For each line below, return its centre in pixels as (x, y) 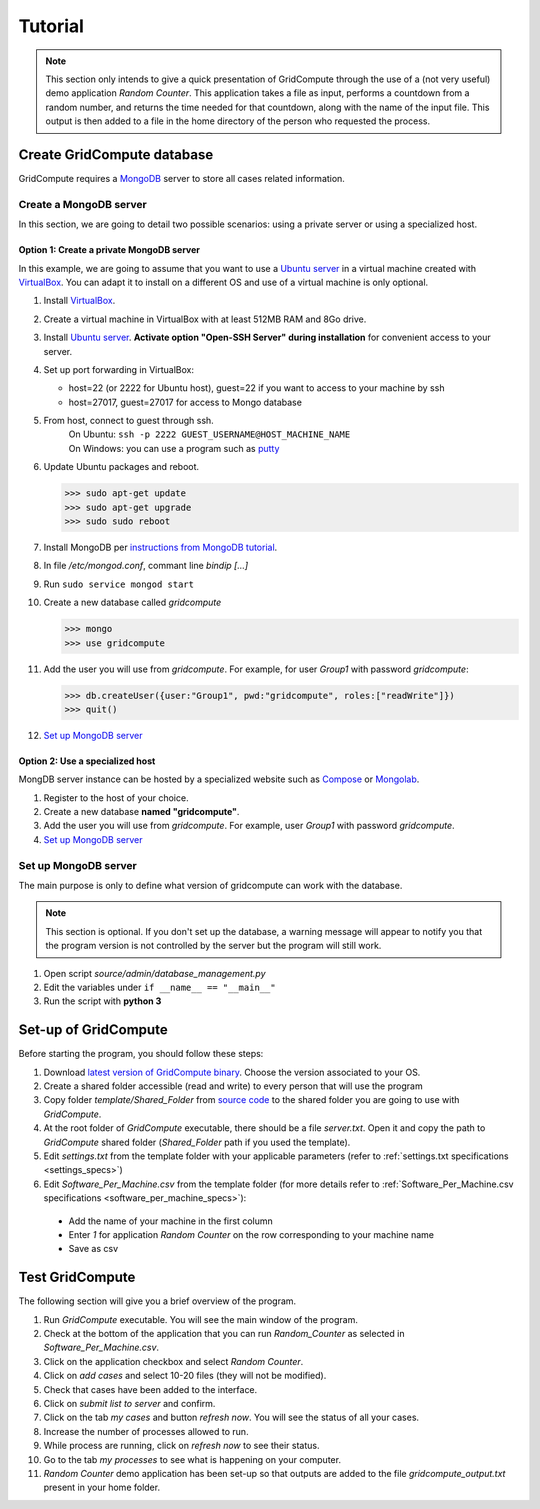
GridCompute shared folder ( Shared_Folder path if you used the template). (197, 1142)
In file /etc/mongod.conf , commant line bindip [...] (146, 566)
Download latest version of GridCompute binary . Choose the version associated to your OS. (232, 1072)
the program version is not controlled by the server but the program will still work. (213, 946)
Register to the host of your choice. (116, 797)
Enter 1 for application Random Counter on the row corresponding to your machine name (251, 1234)
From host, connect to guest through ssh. (128, 421)
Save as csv (93, 1249)
